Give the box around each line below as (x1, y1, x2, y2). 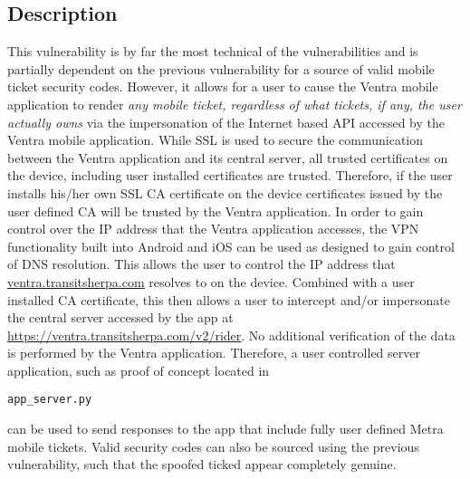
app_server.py (7, 393, 92, 407)
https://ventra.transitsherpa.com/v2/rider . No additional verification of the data (7, 325, 456, 344)
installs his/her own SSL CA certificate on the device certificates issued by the (7, 183, 443, 202)
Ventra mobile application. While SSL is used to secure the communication (7, 130, 424, 149)
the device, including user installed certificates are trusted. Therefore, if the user (7, 166, 453, 185)
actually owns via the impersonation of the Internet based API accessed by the (7, 112, 445, 131)
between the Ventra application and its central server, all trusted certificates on (7, 148, 448, 167)
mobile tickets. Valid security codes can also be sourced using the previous (7, 436, 419, 455)
